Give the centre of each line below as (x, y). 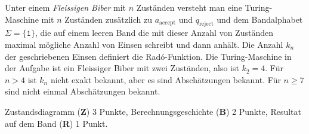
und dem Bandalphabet (260, 19)
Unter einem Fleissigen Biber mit (66, 7)
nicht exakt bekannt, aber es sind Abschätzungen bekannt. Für (166, 79)
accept (168, 23)
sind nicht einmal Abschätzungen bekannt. (83, 91)
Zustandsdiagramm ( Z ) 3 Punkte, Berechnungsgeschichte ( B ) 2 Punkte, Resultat (153, 111)
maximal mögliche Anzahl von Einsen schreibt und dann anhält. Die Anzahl (144, 44)
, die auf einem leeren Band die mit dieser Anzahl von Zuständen (154, 33)
